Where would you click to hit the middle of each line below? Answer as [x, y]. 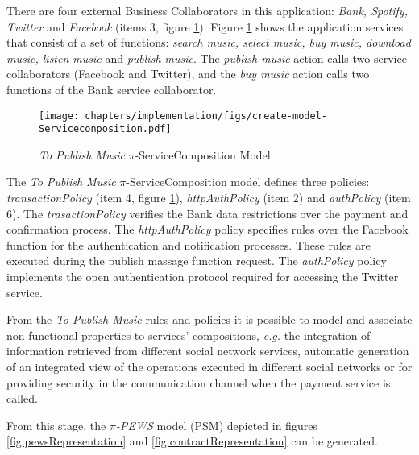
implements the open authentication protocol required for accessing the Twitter [203, 277]
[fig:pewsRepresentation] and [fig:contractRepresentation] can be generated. [192, 441]
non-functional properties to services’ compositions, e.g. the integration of [189, 335]
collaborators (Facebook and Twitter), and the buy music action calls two [188, 74]
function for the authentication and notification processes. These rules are [189, 244]
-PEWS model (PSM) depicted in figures [216, 425]
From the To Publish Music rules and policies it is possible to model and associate [209, 319]
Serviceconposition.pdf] [105, 129]
